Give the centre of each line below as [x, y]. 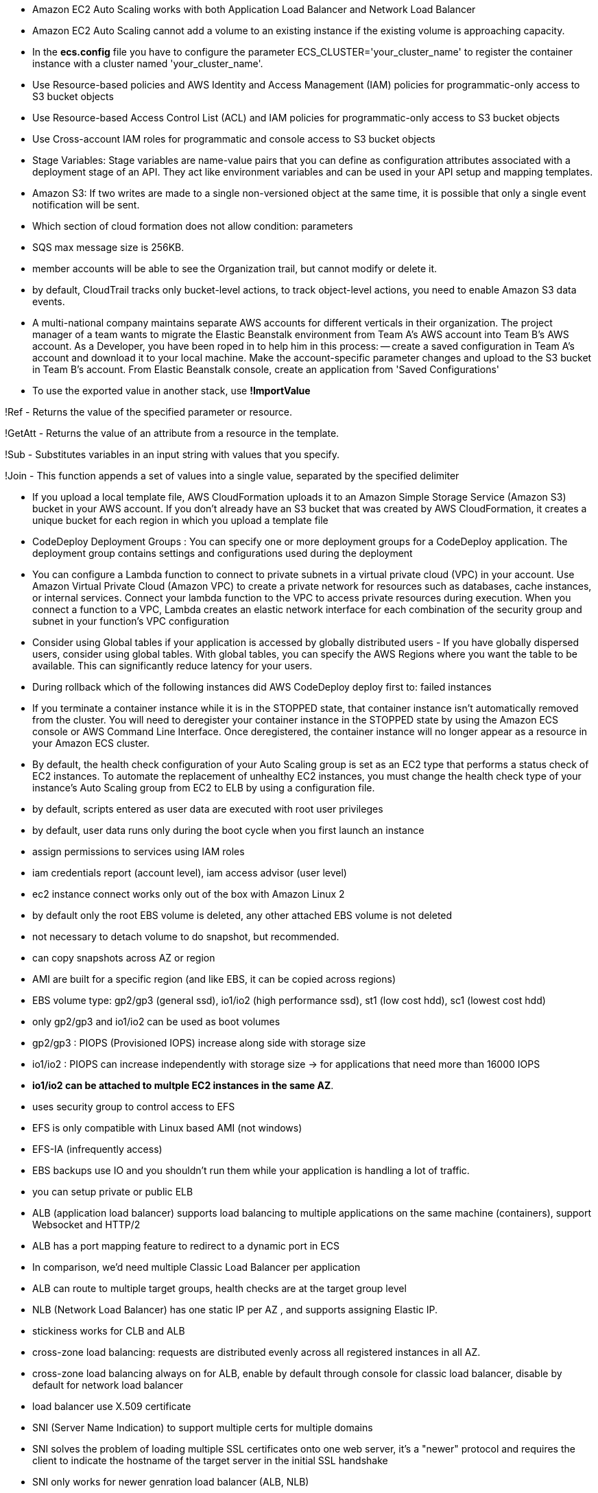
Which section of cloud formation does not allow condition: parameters [193, 226]
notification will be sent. [86, 205]
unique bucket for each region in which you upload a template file [180, 520]
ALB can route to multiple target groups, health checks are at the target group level [219, 1288]
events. [49, 301]
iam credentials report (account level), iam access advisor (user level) [190, 873]
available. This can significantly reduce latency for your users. [172, 666]
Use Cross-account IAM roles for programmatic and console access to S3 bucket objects [234, 139]
